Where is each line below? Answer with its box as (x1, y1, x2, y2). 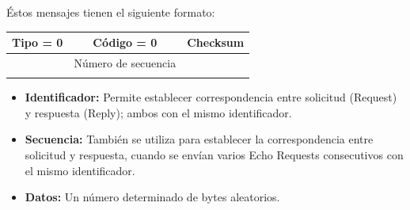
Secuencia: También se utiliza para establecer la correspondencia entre (25, 131, 374, 147)
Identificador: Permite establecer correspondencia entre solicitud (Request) (25, 89, 397, 105)
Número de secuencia (74, 54, 177, 71)
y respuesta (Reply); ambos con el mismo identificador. (25, 104, 292, 120)
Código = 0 (93, 34, 158, 51)
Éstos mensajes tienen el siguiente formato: (6, 4, 215, 20)
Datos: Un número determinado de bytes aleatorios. (25, 189, 280, 205)
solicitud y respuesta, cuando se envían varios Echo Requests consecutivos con (25, 147, 404, 163)
